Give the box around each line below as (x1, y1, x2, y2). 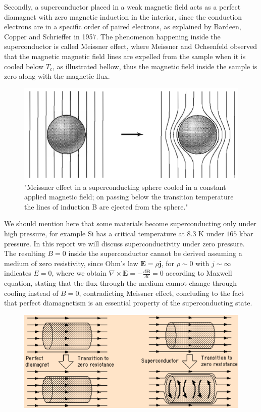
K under (198, 228, 224, 238)
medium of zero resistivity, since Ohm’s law (4, 257, 138, 268)
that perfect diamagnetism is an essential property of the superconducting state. (4, 297, 252, 308)
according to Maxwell (166, 268, 232, 278)
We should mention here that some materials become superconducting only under (4, 218, 256, 229)
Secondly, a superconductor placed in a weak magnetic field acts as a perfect (4, 2, 241, 12)
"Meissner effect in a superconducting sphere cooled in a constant (24, 181, 226, 192)
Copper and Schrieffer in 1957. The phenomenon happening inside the (4, 31, 221, 41)
